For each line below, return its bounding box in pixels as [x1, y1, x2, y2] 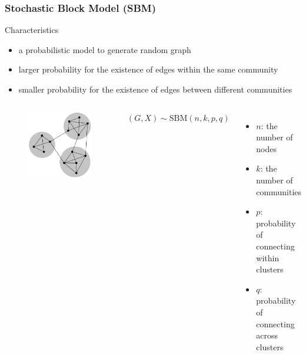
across [256, 329, 278, 341]
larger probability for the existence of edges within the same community [18, 63, 278, 75]
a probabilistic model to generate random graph [18, 43, 191, 55]
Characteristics [5, 24, 59, 36]
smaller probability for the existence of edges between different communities [18, 83, 292, 95]
